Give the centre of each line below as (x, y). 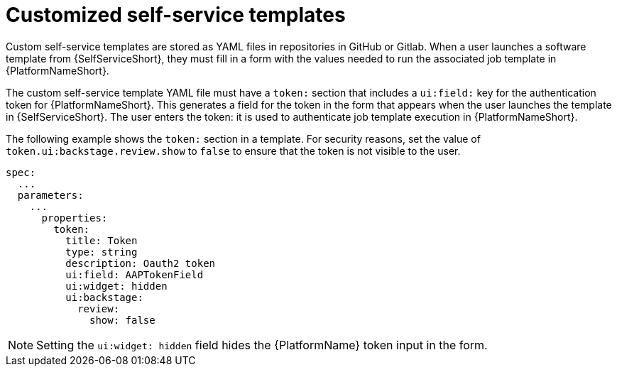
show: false (122, 320)
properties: (75, 218)
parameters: (50, 195)
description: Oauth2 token (141, 263)
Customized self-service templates (176, 15)
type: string (102, 252)
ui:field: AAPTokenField (135, 274)
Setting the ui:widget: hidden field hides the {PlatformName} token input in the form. (262, 345)
